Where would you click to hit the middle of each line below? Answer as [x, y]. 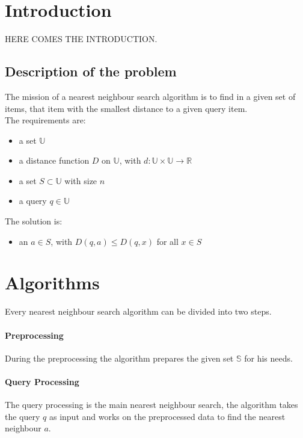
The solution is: [34, 221]
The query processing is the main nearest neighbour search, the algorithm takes [151, 405]
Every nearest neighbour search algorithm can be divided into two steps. [138, 311]
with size [81, 180]
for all [167, 241]
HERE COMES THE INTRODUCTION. [81, 39]
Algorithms [52, 282]
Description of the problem [91, 71]
